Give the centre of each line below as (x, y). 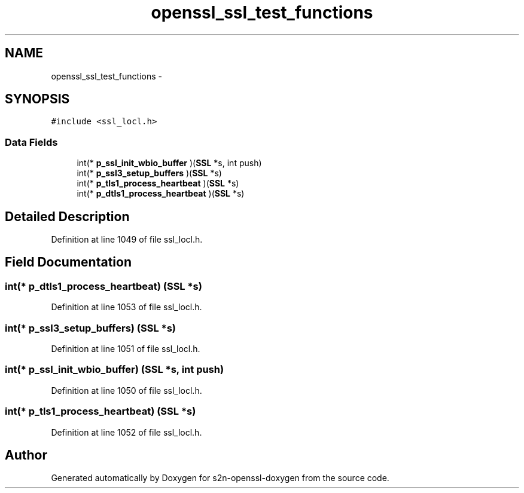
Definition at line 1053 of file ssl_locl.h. (127, 307)
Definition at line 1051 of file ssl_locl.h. (126, 349)
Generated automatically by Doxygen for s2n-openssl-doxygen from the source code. (220, 478)
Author (26, 455)
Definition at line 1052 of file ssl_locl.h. (127, 432)
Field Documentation (68, 262)
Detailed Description (67, 216)
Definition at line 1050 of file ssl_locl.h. (127, 390)
